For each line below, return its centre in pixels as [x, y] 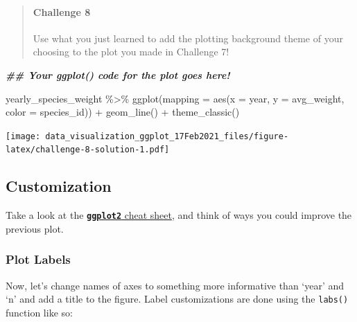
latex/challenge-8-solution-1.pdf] [88, 150]
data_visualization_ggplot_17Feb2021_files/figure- [167, 136]
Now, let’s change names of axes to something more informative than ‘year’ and [175, 285]
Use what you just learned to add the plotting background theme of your [188, 38]
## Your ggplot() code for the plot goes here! [118, 74]
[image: [23, 136]
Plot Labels [38, 259]
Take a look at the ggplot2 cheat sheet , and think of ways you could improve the [179, 215]
